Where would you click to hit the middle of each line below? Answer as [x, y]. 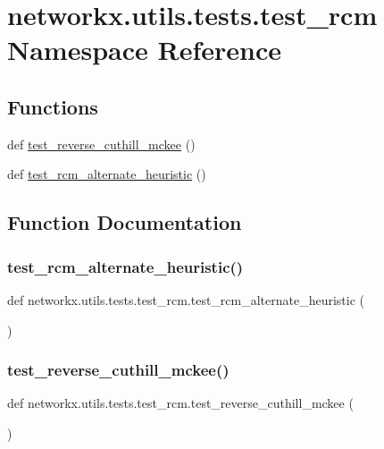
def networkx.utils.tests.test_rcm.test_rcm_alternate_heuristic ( [186, 299]
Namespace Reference [144, 50]
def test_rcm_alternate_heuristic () [107, 174]
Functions [53, 106]
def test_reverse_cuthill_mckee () [101, 144]
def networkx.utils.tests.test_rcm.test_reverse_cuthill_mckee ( [180, 403]
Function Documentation [125, 222]
